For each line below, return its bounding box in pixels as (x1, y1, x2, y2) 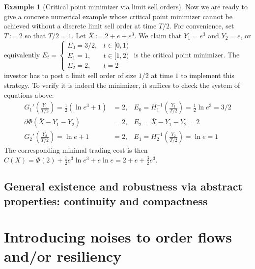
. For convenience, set (170, 21, 234, 31)
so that (25, 30, 46, 40)
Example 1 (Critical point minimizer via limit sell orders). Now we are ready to (4, 1, 248, 11)
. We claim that (134, 30, 182, 40)
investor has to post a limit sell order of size (4, 70, 137, 81)
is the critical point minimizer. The (134, 49, 240, 59)
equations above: (4, 89, 54, 100)
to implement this (181, 70, 234, 81)
